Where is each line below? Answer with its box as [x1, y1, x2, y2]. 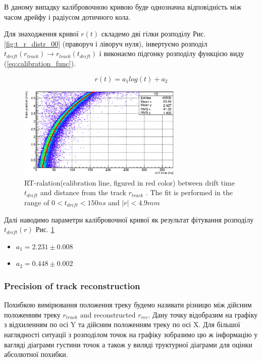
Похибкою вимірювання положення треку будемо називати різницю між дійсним [4, 299, 252, 310]
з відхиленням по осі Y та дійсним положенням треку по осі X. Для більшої [4, 319, 240, 330]
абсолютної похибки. [4, 349, 68, 359]
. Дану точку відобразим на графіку [148, 309, 258, 320]
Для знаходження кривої [4, 28, 79, 39]
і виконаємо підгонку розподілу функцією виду [99, 48, 244, 59]
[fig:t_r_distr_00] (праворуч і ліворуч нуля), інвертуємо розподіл [4, 38, 207, 49]
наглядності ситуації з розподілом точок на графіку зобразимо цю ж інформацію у [4, 329, 258, 339]
